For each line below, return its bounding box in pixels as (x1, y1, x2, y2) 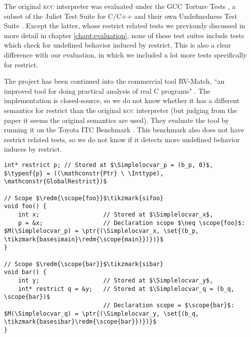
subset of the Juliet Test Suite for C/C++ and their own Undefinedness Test (4, 10, 238, 21)
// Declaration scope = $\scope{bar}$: (103, 302, 235, 309)
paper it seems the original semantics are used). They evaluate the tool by (4, 114, 229, 125)
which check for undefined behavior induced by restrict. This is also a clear (4, 40, 231, 50)
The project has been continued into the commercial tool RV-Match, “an (4, 76, 225, 86)
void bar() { (4, 269, 47, 276)
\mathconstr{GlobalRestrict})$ (4, 178, 107, 185)
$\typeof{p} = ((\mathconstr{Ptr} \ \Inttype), (4, 169, 164, 177)
